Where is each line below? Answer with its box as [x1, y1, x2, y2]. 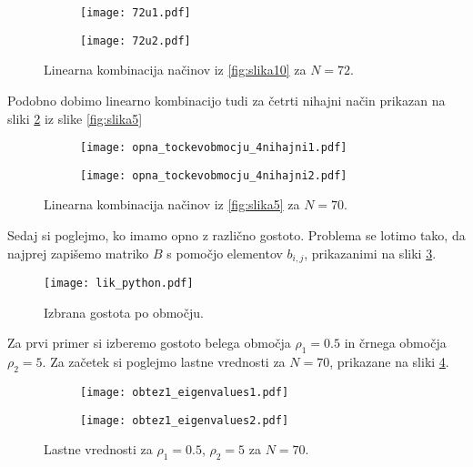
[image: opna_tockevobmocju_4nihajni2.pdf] [80, 168, 347, 182]
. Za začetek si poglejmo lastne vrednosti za [42, 352, 286, 371]
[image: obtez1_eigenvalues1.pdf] [80, 385, 289, 399]
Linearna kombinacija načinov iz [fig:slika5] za [44, 195, 300, 214]
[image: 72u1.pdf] [80, 6, 191, 19]
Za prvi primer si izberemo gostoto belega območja [7, 333, 291, 352]
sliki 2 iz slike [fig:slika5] [7, 108, 143, 127]
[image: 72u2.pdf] [80, 34, 191, 47]
